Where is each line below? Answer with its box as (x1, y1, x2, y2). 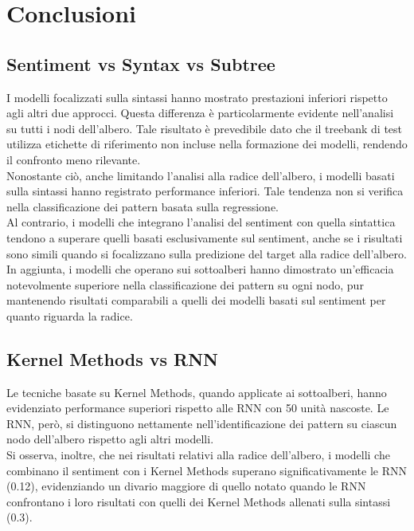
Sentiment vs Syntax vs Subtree (6, 51, 275, 76)
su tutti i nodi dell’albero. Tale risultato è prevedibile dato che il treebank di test (6, 120, 403, 136)
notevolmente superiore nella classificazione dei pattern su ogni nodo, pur (6, 276, 364, 293)
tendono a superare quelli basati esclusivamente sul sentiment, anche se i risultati (6, 229, 403, 246)
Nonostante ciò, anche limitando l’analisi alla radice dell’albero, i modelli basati (6, 167, 395, 183)
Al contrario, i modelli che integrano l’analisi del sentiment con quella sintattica (6, 214, 396, 230)
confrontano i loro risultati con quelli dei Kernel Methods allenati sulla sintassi (6, 493, 391, 509)
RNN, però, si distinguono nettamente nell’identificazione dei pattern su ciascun (6, 415, 397, 431)
